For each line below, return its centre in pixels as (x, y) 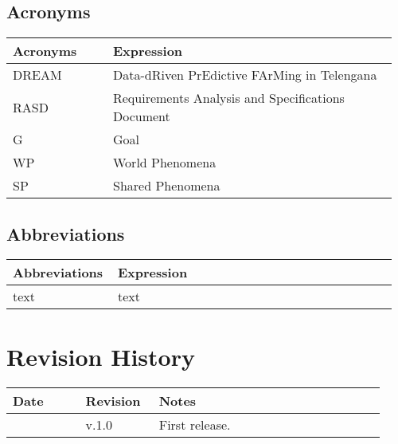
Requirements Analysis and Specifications (228, 98)
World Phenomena (164, 163)
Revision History (101, 356)
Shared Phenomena (166, 186)
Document (141, 116)
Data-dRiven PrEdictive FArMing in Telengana (245, 75)
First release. (195, 424)
